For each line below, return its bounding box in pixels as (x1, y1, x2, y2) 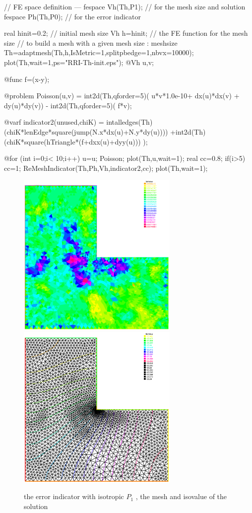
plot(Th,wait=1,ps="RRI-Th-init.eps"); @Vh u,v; (4, 57, 154, 67)
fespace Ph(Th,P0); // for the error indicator (4, 11, 141, 21)
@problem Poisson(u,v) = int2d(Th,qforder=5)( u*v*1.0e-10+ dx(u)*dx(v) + (4, 90, 240, 101)
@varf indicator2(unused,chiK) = (4, 117, 104, 127)
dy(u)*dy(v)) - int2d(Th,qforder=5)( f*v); (4, 100, 132, 110)
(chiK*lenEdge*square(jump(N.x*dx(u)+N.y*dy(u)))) (4, 126, 168, 137)
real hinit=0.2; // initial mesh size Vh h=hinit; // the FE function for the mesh (4, 28, 248, 38)
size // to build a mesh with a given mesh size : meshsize (4, 37, 178, 48)
